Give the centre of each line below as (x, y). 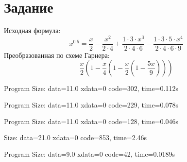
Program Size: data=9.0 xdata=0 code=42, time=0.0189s (89, 153)
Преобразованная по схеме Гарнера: (57, 55)
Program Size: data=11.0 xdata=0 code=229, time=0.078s (91, 105)
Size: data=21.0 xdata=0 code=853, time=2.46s (76, 137)
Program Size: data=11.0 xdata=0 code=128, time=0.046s (91, 121)
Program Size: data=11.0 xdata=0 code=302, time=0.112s (91, 88)
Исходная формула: (32, 30)
